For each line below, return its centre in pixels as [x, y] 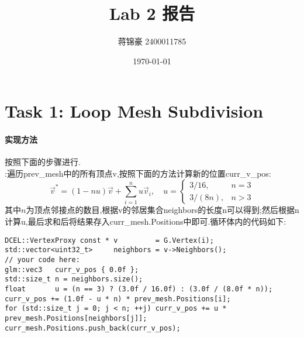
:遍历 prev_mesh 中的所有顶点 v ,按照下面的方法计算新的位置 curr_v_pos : [138, 173]
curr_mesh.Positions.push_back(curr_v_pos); [93, 328]
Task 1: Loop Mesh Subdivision [134, 111]
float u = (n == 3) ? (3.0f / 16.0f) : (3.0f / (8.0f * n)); [139, 289]
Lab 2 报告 [152, 13]
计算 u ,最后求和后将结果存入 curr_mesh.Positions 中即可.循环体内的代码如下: [146, 221]
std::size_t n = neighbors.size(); [74, 279]
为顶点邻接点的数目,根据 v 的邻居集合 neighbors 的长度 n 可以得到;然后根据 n [163, 210]
